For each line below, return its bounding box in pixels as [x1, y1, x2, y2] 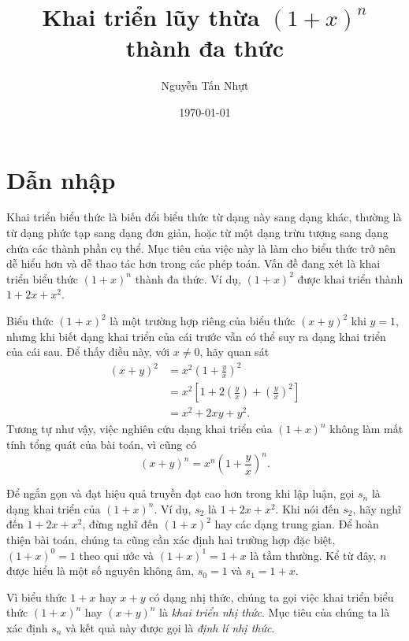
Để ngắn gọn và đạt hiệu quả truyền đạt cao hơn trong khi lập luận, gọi [6, 485, 355, 502]
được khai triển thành [297, 270, 403, 287]
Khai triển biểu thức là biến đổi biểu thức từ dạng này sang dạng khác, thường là [6, 209, 402, 225]
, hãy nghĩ [352, 500, 401, 517]
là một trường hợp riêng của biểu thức [110, 313, 296, 328]
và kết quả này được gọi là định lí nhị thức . [65, 619, 275, 635]
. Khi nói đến [275, 500, 340, 517]
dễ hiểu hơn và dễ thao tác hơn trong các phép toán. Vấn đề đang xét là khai [6, 255, 381, 272]
